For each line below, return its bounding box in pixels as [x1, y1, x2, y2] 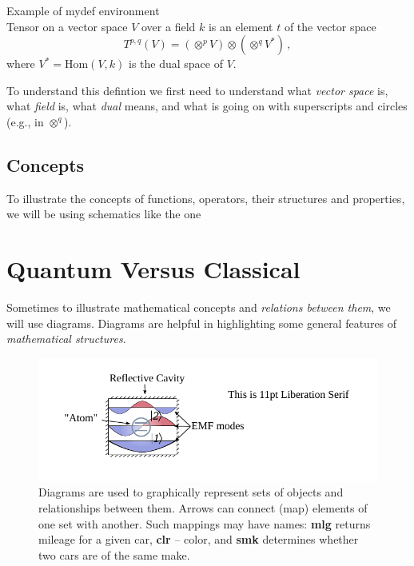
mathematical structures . [6, 330, 126, 347]
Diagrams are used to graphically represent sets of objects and [38, 484, 344, 500]
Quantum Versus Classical [6, 253, 301, 285]
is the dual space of [129, 55, 223, 72]
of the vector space [284, 18, 376, 34]
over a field [141, 18, 196, 34]
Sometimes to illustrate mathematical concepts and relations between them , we [6, 299, 391, 316]
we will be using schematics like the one [6, 205, 201, 222]
